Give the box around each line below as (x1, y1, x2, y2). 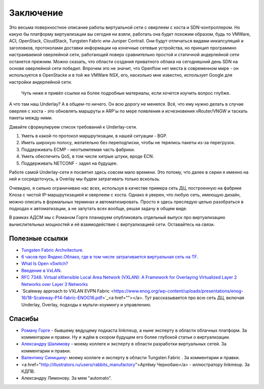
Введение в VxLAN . (21, 267, 62, 273)
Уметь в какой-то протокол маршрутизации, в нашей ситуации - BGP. (21, 133, 168, 139)
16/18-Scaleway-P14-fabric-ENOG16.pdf (21, 295, 103, 301)
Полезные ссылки (9, 234, 68, 242)
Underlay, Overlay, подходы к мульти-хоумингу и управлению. (21, 302, 152, 307)
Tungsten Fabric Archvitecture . (21, 247, 84, 253)
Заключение (9, 7, 64, 18)
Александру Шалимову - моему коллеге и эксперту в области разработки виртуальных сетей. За (21, 341, 227, 347)
